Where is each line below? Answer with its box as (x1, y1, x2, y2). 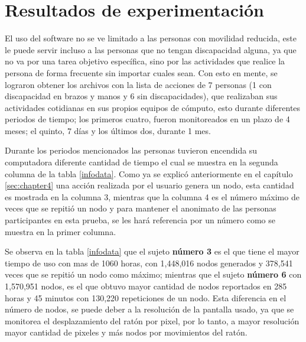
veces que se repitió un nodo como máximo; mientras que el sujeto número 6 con (5, 268, 302, 281)
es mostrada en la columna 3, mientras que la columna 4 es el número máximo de (5, 190, 300, 203)
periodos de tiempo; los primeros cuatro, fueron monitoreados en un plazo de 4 (5, 113, 290, 125)
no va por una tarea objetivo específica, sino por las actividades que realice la (5, 55, 285, 67)
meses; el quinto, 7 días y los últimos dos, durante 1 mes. (5, 124, 211, 136)
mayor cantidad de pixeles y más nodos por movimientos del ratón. (5, 326, 248, 338)
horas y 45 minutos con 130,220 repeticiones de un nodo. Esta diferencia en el (5, 291, 287, 304)
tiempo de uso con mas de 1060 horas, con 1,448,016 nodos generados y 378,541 (5, 256, 293, 269)
